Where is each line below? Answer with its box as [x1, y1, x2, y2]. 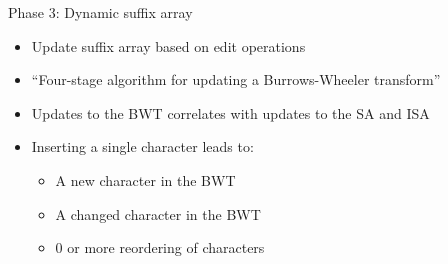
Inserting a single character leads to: [31, 136, 254, 157]
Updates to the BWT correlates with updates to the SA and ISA [31, 102, 430, 123]
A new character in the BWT [55, 169, 236, 190]
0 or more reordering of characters [55, 237, 265, 258]
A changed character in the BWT [55, 203, 261, 224]
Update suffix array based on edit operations [31, 35, 306, 56]
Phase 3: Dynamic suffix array [8, 2, 193, 22]
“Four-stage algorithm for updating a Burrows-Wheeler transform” [31, 69, 441, 90]
